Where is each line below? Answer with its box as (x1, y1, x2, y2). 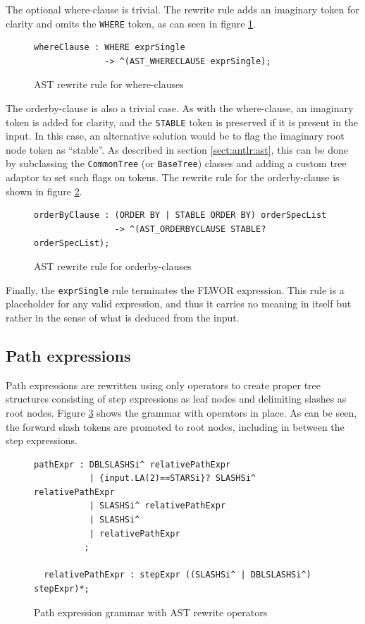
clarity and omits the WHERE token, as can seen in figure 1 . (6, 16, 256, 30)
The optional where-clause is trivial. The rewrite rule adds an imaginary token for (6, 2, 359, 16)
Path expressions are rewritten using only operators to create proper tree (6, 377, 321, 392)
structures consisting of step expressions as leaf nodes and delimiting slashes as (6, 391, 347, 406)
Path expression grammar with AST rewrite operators (34, 604, 268, 619)
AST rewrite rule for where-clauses (34, 77, 184, 92)
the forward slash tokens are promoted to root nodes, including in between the (6, 419, 345, 434)
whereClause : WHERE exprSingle (34, 42, 185, 53)
